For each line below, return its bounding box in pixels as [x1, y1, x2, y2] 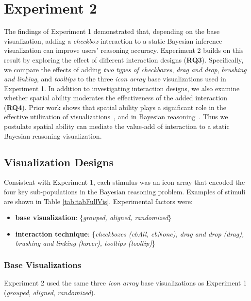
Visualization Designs [4, 154, 114, 169]
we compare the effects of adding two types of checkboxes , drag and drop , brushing [4, 64, 247, 74]
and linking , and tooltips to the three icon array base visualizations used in [4, 74, 226, 84]
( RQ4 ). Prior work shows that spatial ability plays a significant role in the [4, 102, 226, 112]
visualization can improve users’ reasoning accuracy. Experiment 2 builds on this [4, 45, 244, 55]
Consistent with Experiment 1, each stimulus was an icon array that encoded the [4, 177, 245, 187]
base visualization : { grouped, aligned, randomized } [15, 212, 172, 222]
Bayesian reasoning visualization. [4, 130, 102, 141]
